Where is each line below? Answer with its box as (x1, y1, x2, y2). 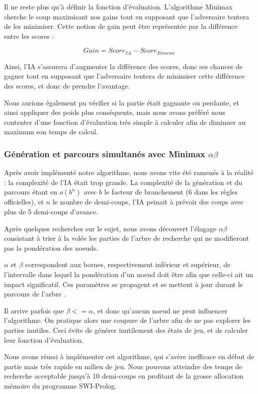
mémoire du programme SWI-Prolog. (4, 380, 117, 391)
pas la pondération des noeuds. (4, 242, 98, 253)
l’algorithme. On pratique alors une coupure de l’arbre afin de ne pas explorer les (4, 315, 251, 325)
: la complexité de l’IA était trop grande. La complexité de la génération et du (4, 177, 243, 187)
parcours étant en (4, 187, 58, 197)
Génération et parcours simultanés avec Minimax (4, 147, 205, 160)
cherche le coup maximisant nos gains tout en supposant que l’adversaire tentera (4, 11, 249, 21)
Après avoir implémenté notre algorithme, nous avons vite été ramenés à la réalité (4, 167, 254, 178)
